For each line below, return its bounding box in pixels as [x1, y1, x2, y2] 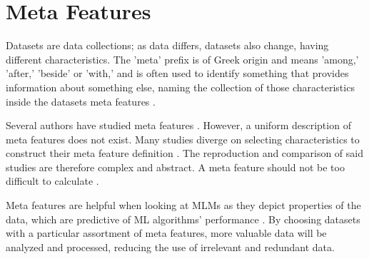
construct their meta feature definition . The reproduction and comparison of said [6, 146, 364, 161]
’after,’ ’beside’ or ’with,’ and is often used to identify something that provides [6, 66, 349, 81]
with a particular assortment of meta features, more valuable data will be [6, 225, 327, 240]
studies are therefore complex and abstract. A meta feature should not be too [6, 159, 345, 174]
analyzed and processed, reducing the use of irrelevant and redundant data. [6, 239, 335, 254]
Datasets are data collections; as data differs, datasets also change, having [6, 38, 329, 53]
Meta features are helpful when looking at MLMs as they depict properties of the [6, 198, 361, 213]
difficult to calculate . [6, 173, 99, 188]
